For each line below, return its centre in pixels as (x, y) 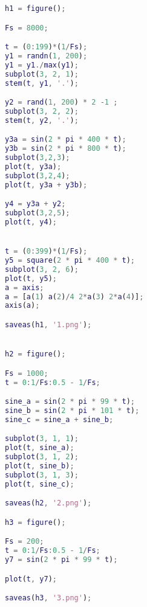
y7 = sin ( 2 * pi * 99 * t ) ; (61, 560)
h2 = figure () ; (35, 354)
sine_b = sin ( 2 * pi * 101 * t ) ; (72, 411)
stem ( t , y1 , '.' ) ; (42, 83)
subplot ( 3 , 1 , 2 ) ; (42, 457)
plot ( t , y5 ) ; (31, 278)
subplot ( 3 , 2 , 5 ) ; (38, 213)
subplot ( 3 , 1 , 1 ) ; (42, 439)
